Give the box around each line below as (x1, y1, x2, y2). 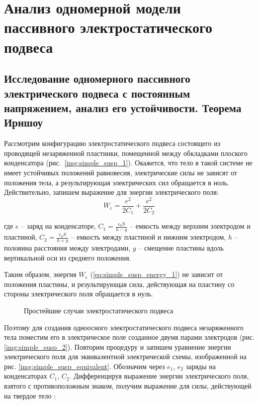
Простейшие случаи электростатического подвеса (24, 305, 173, 315)
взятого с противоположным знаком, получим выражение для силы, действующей (4, 381, 252, 391)
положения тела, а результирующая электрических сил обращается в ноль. (4, 177, 229, 187)
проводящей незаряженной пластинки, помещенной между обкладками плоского (4, 147, 248, 158)
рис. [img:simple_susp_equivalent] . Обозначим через (4, 361, 165, 371)
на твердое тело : (4, 390, 56, 401)
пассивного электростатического (4, 17, 213, 37)
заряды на (185, 361, 216, 371)
